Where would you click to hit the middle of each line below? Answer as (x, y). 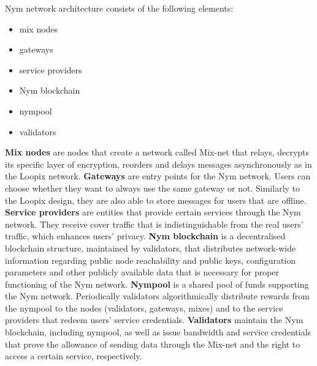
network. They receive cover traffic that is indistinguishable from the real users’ (154, 224)
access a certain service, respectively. (74, 356)
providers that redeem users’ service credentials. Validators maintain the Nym (154, 320)
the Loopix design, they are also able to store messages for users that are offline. (156, 200)
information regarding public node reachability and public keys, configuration (151, 260)
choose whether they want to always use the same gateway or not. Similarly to (153, 188)
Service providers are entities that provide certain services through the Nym (153, 212)
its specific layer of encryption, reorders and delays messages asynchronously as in (158, 164)
